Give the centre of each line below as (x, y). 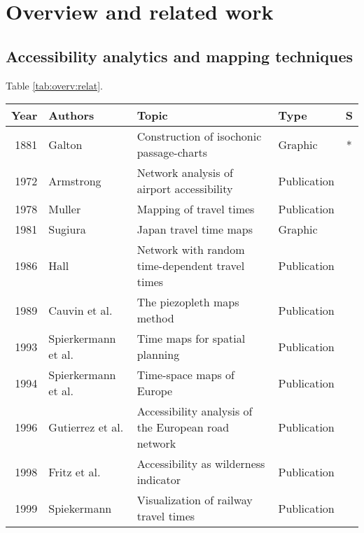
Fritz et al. (75, 471)
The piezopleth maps (188, 302)
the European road (183, 427)
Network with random (191, 250)
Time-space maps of (185, 375)
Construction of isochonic (199, 136)
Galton (65, 144)
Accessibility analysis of (195, 411)
